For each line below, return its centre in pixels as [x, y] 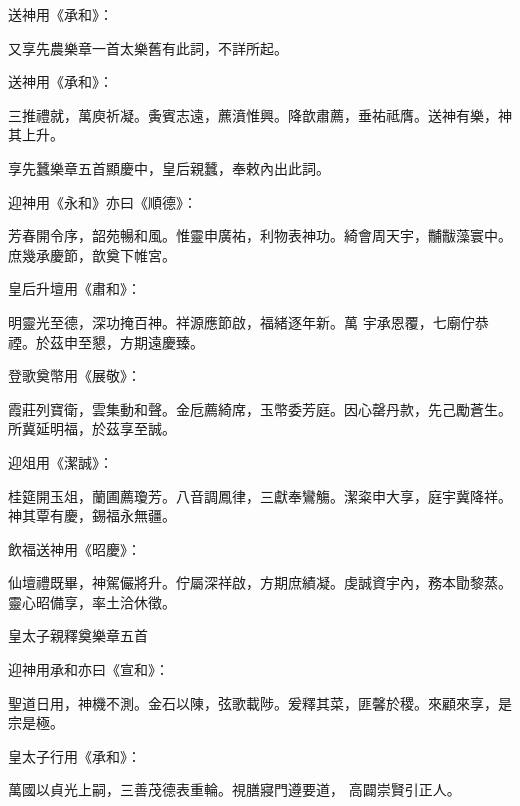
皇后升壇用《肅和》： [74, 288]
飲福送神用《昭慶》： [74, 548]
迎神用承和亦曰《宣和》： [88, 669]
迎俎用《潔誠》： [60, 461]
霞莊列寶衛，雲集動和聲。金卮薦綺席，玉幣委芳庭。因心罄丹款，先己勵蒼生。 [260, 408]
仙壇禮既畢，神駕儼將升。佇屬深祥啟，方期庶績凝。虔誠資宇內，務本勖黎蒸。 [260, 582]
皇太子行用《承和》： [74, 755]
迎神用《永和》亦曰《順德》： [102, 201]
